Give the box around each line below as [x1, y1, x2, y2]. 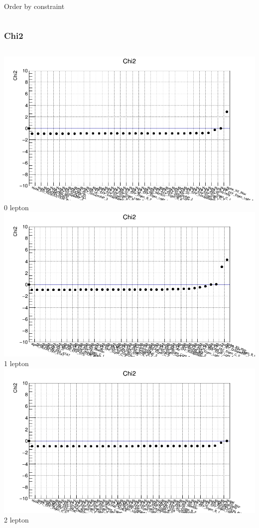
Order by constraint [4, 1, 65, 11]
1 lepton [4, 358, 29, 369]
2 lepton [4, 515, 29, 525]
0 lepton [4, 202, 29, 212]
